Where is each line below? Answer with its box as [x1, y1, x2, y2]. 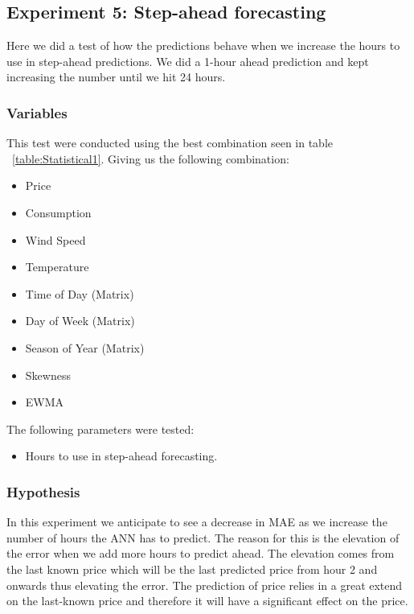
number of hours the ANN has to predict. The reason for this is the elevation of [6, 529, 400, 546]
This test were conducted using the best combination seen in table [6, 134, 333, 151]
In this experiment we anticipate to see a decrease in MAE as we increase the [6, 513, 387, 530]
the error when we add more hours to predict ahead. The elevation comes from [6, 545, 395, 562]
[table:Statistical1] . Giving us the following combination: [12, 150, 289, 167]
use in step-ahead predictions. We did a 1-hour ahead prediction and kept [6, 52, 369, 69]
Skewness [25, 366, 71, 383]
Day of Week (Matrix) [25, 312, 135, 329]
